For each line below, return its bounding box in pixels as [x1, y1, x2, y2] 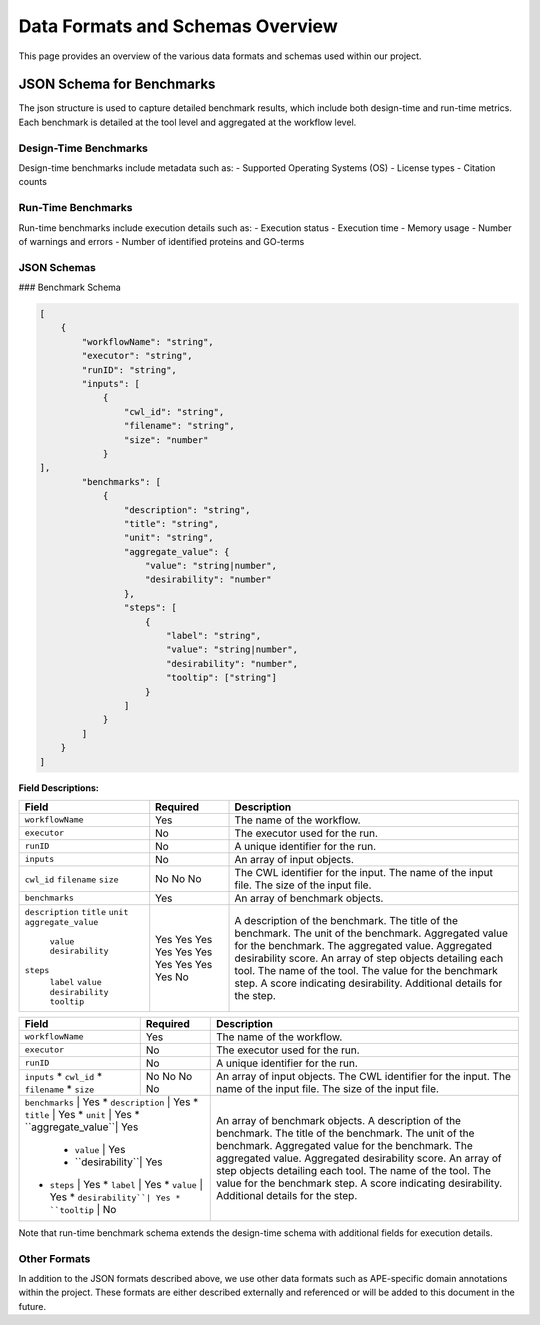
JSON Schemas [18, 260, 97, 274]
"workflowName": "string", [81, 336, 214, 347]
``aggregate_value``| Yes [24, 1120, 139, 1134]
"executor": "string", [81, 350, 194, 362]
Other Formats [18, 1251, 91, 1265]
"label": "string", [165, 630, 262, 642]
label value [49, 976, 102, 987]
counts [18, 176, 47, 188]
